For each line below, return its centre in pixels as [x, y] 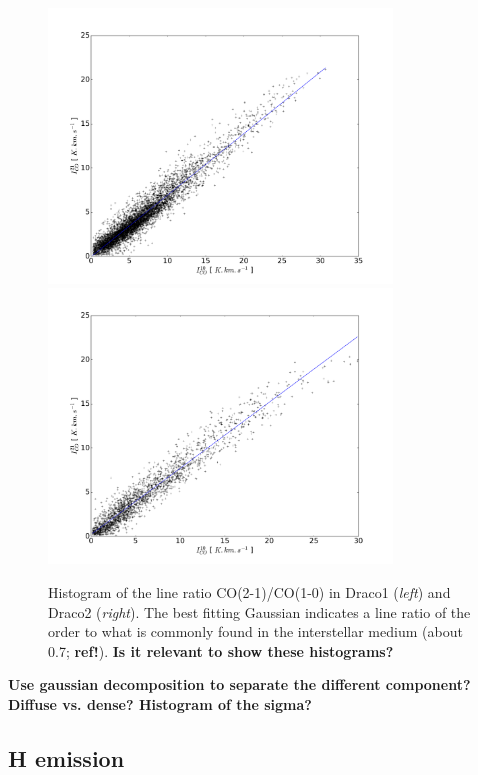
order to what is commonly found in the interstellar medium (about [255, 631]
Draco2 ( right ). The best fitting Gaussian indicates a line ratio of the [259, 611]
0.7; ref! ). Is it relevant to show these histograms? [221, 650]
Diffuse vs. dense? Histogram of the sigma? [160, 703]
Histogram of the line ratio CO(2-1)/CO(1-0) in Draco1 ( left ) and [249, 591]
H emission [66, 757]
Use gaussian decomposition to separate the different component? [239, 684]
